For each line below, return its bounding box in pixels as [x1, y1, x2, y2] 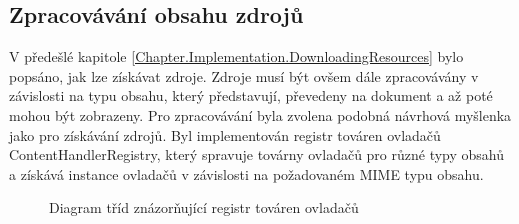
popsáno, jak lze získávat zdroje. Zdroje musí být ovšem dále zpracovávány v [9, 65, 479, 86]
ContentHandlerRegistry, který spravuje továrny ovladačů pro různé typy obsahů [9, 144, 505, 165]
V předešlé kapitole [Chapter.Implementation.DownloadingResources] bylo [9, 46, 464, 67]
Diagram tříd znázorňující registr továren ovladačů [49, 197, 359, 218]
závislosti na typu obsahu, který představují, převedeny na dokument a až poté [9, 85, 493, 106]
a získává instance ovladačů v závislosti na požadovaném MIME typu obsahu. [9, 163, 484, 184]
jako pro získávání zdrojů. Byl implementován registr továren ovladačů [9, 124, 441, 145]
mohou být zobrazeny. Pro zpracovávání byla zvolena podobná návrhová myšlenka [9, 104, 512, 125]
